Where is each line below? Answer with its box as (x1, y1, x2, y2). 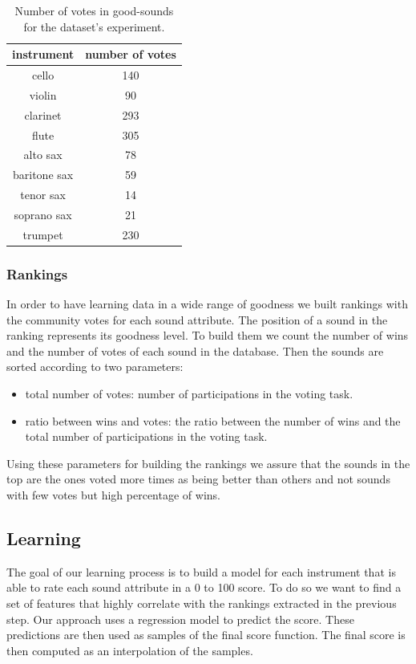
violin (29, 86, 57, 103)
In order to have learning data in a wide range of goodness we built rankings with (6, 295, 408, 312)
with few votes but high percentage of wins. (6, 487, 220, 503)
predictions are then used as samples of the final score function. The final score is (6, 626, 406, 643)
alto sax (23, 146, 63, 163)
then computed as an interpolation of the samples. (6, 642, 253, 658)
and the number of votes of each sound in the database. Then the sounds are (6, 342, 384, 359)
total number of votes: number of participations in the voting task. (25, 385, 353, 402)
